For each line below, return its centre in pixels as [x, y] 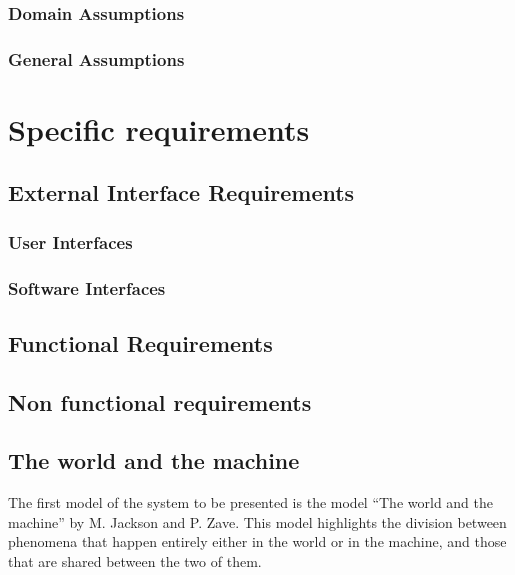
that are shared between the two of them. [135, 561]
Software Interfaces [87, 287]
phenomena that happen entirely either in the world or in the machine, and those [257, 541]
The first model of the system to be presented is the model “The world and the [251, 502]
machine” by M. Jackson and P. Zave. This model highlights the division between [257, 521]
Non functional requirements [160, 401]
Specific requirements [159, 128]
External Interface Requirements [181, 192]
